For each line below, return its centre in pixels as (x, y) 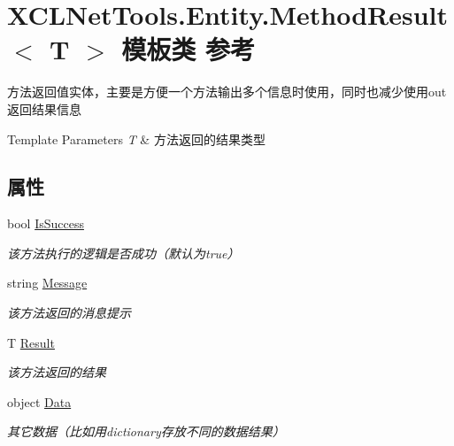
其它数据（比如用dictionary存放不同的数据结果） (146, 431)
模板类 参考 (188, 49)
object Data (39, 401)
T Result (31, 342)
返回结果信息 (44, 108)
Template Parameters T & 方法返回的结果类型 (136, 138)
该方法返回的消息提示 (69, 313)
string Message (47, 283)
